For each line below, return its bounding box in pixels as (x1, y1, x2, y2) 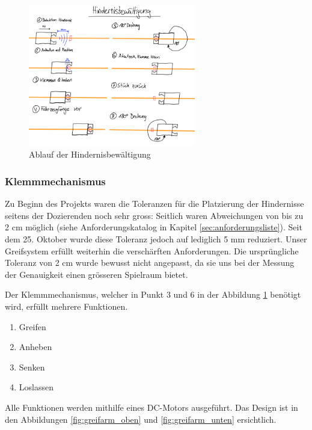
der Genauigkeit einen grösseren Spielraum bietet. (5, 268, 188, 280)
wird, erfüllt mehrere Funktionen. (5, 300, 128, 313)
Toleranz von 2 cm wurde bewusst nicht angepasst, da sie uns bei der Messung (5, 256, 295, 269)
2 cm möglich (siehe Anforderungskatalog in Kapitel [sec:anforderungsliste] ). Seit (5, 221, 302, 233)
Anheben (19, 340, 52, 353)
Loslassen (19, 381, 54, 393)
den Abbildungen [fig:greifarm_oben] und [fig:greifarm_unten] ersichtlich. (5, 413, 277, 425)
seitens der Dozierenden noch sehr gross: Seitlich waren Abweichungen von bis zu (5, 209, 304, 221)
